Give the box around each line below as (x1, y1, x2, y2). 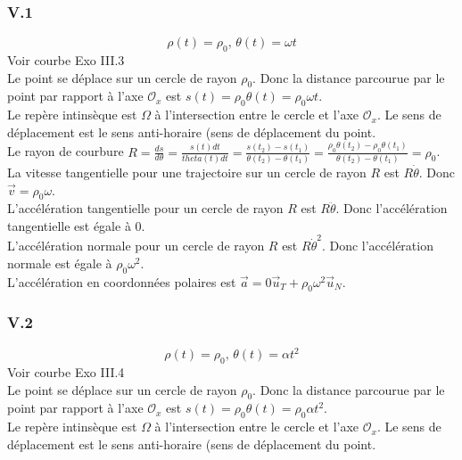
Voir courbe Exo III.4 (7, 362, 125, 381)
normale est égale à (7, 253, 112, 272)
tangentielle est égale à (7, 216, 131, 234)
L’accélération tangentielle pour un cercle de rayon (7, 199, 284, 218)
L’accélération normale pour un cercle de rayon (7, 236, 265, 255)
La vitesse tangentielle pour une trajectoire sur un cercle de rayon (7, 162, 367, 181)
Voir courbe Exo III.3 (7, 51, 125, 70)
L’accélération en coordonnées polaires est (7, 272, 236, 291)
